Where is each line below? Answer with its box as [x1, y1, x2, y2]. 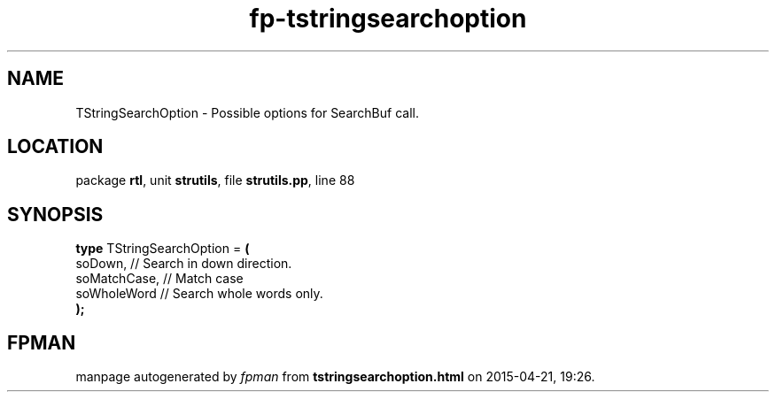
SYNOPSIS [7, 203, 104, 226]
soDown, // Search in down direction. [75, 256, 292, 272]
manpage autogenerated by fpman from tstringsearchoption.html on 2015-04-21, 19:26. [75, 369, 595, 385]
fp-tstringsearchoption [249, 4, 527, 34]
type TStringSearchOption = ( [75, 241, 250, 257]
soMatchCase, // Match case [75, 271, 244, 287]
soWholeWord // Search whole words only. [75, 286, 323, 302]
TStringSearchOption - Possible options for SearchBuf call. [75, 104, 419, 120]
